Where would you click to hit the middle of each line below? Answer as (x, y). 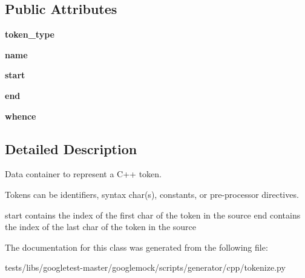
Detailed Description (71, 148)
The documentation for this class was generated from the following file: (136, 247)
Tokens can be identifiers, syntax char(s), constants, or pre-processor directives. (152, 194)
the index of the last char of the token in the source (100, 227)
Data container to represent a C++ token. (83, 174)
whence (21, 116)
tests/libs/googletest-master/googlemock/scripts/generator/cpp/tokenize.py (145, 267)
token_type (30, 34)
